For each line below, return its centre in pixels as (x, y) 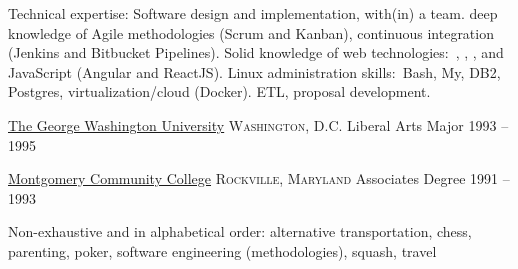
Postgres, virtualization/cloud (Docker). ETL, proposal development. (219, 91)
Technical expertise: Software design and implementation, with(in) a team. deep (253, 13)
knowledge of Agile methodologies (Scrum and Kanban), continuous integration (251, 32)
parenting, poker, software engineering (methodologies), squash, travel (222, 250)
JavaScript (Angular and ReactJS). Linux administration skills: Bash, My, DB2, (254, 71)
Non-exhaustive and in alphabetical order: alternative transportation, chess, (240, 231)
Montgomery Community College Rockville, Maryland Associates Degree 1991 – (259, 178)
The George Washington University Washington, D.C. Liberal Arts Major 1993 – (258, 124)
